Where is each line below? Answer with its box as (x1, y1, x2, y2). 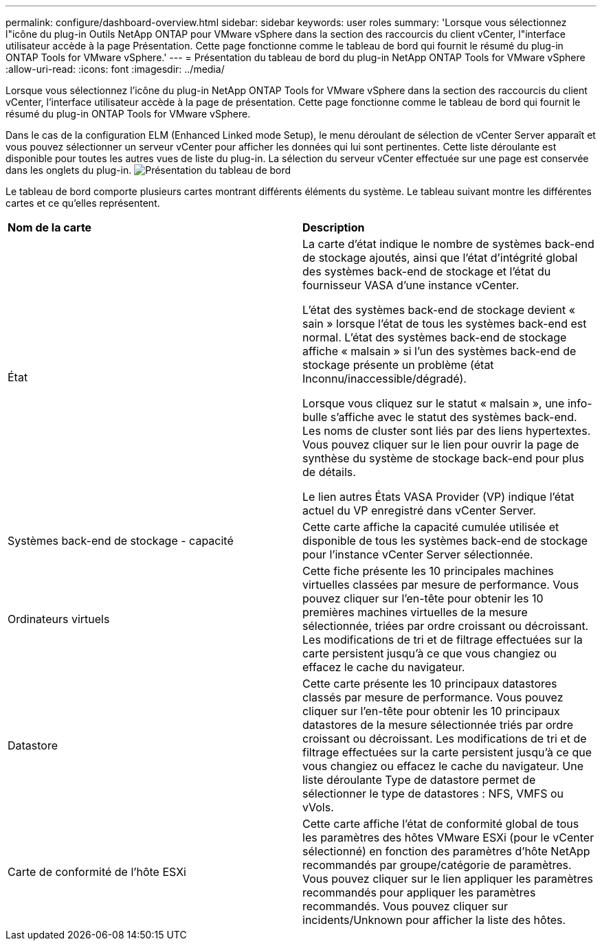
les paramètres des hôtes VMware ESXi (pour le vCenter (302, 831, 594, 844)
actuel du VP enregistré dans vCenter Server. (302, 504, 536, 517)
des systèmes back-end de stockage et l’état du (302, 264, 551, 278)
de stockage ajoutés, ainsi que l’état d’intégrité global (302, 251, 578, 264)
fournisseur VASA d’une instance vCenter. (302, 278, 520, 292)
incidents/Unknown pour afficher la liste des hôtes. (302, 913, 566, 927)
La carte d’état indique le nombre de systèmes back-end (302, 237, 594, 251)
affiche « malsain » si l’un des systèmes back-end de (302, 344, 577, 358)
